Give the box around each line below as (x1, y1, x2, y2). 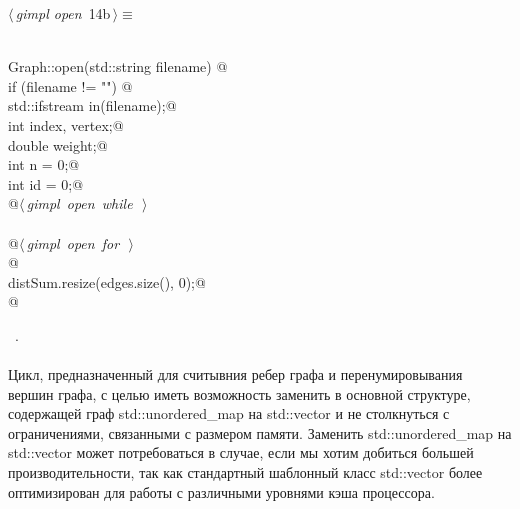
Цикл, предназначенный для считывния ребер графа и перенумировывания (8, 364, 463, 385)
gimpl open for (26, 232, 120, 253)
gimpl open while (26, 193, 133, 214)
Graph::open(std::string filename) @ (8, 56, 228, 77)
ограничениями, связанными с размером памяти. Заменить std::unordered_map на (8, 422, 512, 443)
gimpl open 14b (15, 3, 111, 23)
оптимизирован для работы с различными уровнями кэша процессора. (8, 481, 435, 502)
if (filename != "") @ (8, 75, 133, 96)
